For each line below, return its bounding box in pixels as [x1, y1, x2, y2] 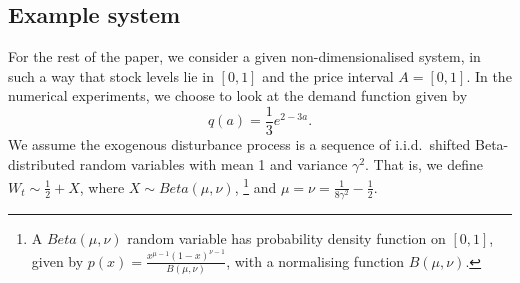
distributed [8, 153, 76, 174]
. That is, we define [365, 153, 483, 174]
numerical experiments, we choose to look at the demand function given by [8, 85, 468, 106]
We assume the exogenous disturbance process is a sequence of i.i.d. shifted [8, 134, 471, 155]
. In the [466, 65, 512, 86]
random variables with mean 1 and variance [79, 153, 348, 174]
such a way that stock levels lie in [8, 65, 214, 86]
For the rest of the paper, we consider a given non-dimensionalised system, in [8, 46, 481, 67]
